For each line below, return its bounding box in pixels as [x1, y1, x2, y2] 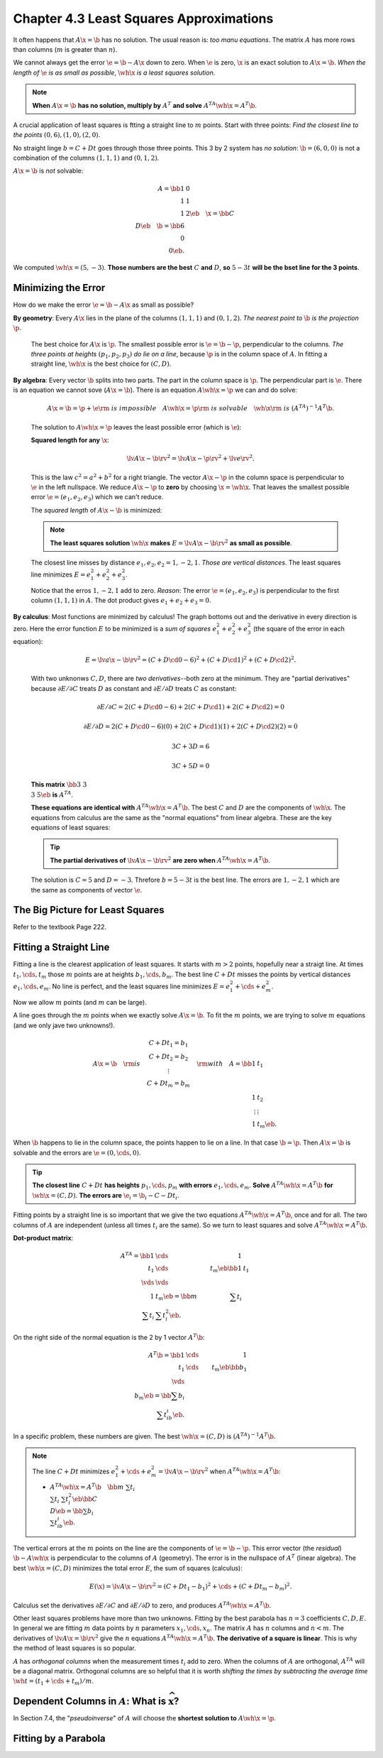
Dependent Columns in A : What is [13, 1696, 167, 1708]
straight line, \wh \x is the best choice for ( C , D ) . [30, 359, 172, 368]
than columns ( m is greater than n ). [13, 45, 118, 53]
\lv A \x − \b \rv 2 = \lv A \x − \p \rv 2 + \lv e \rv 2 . [126, 453, 255, 463]
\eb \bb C [72, 1495, 98, 1503]
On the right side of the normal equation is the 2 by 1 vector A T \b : [13, 1332, 205, 1341]
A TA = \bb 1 [120, 1250, 155, 1260]
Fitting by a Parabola [13, 1732, 106, 1745]
